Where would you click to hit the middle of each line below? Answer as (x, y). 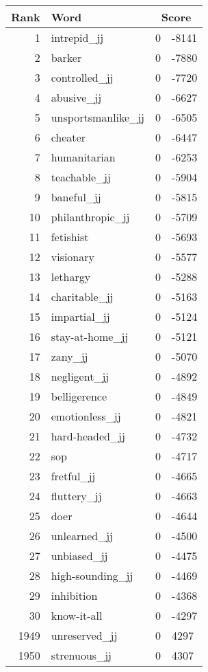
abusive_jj (76, 97)
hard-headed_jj (88, 436)
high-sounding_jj (92, 575)
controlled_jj (82, 77)
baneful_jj (76, 197)
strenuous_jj (81, 655)
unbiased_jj (79, 556)
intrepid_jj (77, 37)
